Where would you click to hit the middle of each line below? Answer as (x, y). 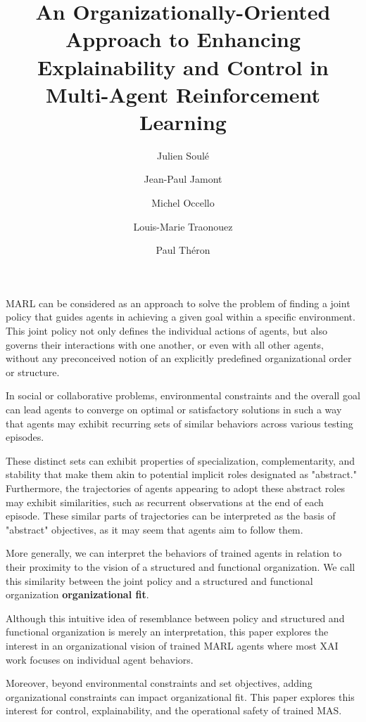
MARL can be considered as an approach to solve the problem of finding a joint (178, 303)
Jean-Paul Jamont (183, 179)
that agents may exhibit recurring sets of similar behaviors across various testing (179, 423)
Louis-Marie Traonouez (183, 226)
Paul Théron (183, 250)
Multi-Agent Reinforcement (183, 94)
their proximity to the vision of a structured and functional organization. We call (181, 566)
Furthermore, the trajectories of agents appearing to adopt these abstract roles (175, 488)
